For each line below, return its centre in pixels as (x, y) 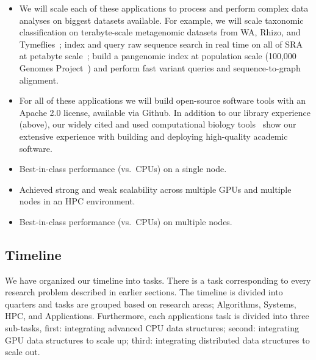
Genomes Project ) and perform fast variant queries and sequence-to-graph (160, 67)
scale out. (23, 352)
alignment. (39, 80)
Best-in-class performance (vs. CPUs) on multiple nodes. (126, 221)
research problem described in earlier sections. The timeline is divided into (144, 292)
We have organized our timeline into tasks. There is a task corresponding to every (158, 280)
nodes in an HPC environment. (77, 201)
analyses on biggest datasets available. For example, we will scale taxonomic (161, 20)
